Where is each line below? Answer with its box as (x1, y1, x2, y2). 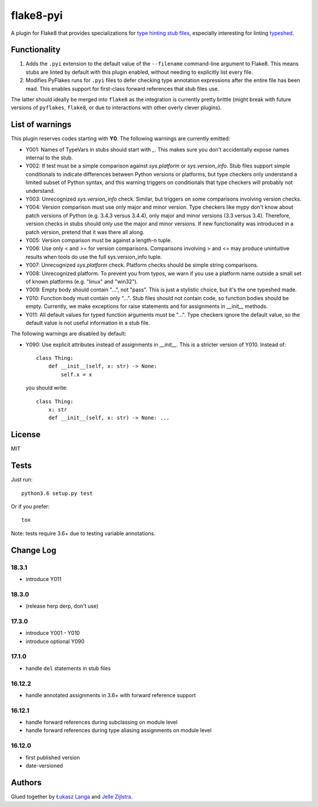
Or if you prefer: (11, 503, 50, 510)
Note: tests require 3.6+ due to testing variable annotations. (11, 530, 155, 537)
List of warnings (11, 120, 72, 130)
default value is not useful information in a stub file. (25, 319, 150, 326)
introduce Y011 (25, 575, 62, 582)
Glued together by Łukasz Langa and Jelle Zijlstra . (11, 793, 133, 800)
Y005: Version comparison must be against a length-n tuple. (25, 237, 172, 244)
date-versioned (25, 762, 63, 769)
